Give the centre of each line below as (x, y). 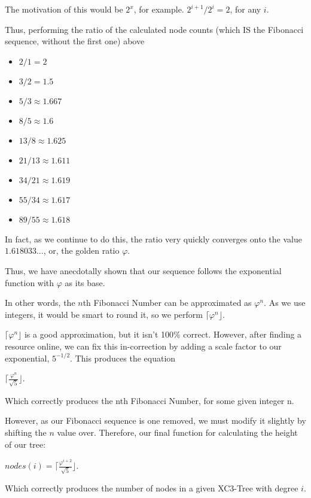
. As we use (285, 303)
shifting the (26, 432)
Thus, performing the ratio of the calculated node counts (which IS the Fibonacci (154, 29)
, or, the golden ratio (81, 250)
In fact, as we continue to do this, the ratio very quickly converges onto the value (153, 239)
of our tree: (25, 444)
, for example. (159, 9)
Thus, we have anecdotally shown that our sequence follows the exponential (143, 270)
